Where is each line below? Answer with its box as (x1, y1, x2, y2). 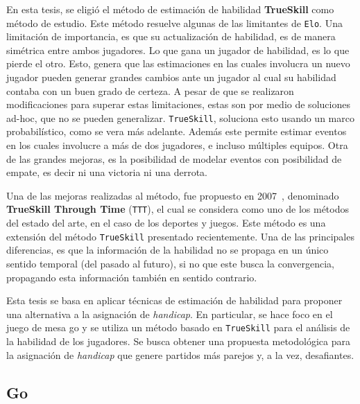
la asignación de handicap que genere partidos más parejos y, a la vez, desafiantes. (6, 347, 354, 362)
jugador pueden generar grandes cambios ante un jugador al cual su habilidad (6, 70, 336, 85)
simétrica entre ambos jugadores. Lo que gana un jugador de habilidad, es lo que (6, 42, 350, 57)
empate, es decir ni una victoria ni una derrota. (6, 165, 207, 179)
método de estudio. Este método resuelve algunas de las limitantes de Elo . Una (6, 15, 343, 30)
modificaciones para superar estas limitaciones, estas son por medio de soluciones (6, 97, 350, 112)
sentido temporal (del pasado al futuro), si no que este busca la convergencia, (6, 256, 334, 270)
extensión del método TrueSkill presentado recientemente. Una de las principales (6, 229, 354, 243)
